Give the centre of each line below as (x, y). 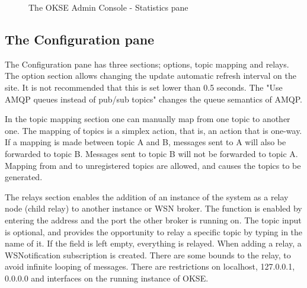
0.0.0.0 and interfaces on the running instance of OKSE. (107, 278)
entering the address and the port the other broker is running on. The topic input (153, 220)
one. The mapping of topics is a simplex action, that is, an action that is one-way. (153, 130)
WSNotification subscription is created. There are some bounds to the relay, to (148, 255)
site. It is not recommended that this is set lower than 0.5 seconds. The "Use (144, 87)
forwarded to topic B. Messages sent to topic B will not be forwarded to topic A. (151, 153)
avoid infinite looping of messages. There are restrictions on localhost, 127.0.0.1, (150, 266)
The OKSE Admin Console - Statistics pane (108, 7)
